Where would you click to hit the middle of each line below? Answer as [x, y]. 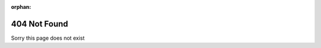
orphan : [21, 7]
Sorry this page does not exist [48, 38]
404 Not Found [40, 24]
